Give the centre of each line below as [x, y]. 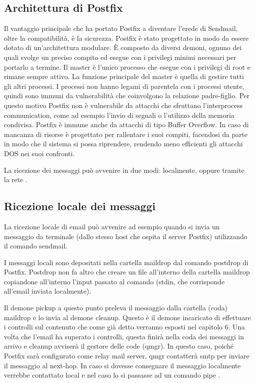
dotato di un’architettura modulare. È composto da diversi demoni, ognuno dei [123, 47]
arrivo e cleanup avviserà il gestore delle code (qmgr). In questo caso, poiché [119, 346]
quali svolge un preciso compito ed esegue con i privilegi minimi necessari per [120, 57]
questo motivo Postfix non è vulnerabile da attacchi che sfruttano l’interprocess [123, 105]
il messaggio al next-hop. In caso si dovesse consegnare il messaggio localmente [122, 365]
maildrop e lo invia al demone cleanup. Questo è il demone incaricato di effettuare [127, 317]
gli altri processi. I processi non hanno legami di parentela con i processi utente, [124, 86]
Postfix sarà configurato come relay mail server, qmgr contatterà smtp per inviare [127, 356]
